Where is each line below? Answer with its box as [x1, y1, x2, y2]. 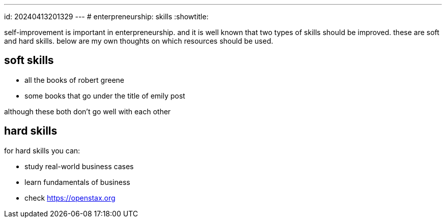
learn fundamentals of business [24, 177, 130, 186]
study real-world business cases [24, 162, 134, 171]
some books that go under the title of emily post [24, 91, 185, 100]
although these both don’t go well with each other [4, 107, 171, 116]
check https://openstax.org [24, 193, 116, 202]
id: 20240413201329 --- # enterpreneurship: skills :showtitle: [4, 12, 209, 21]
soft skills [4, 54, 54, 67]
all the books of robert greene [24, 75, 124, 84]
